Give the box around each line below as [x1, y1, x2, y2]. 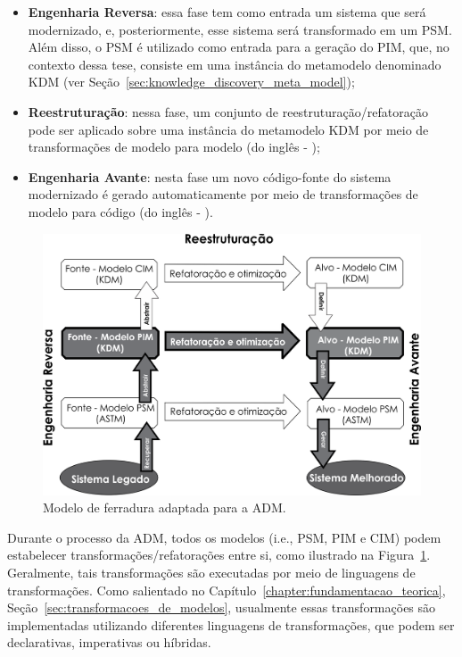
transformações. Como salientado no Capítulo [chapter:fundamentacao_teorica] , [7, 580, 446, 599]
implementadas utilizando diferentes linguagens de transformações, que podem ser [7, 615, 455, 634]
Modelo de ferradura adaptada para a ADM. [43, 498, 286, 517]
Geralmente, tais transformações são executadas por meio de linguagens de [7, 562, 416, 581]
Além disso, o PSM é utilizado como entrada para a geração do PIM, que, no [28, 37, 450, 56]
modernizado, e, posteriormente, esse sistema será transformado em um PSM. [28, 20, 452, 38]
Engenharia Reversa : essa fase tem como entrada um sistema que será [28, 3, 426, 21]
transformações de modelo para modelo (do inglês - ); [28, 137, 320, 156]
